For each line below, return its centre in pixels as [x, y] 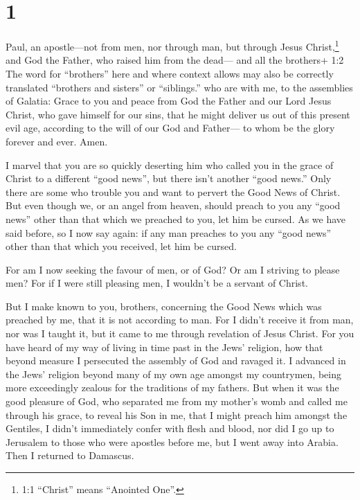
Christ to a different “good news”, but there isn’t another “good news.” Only [169, 178]
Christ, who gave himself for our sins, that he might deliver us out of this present [178, 114]
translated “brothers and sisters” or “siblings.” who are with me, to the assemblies [179, 87]
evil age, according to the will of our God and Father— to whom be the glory [170, 128]
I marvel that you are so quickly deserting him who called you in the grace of [170, 164]
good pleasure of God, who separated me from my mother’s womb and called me [177, 401]
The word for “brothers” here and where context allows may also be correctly [170, 73]
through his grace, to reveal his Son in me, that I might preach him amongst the [177, 414]
